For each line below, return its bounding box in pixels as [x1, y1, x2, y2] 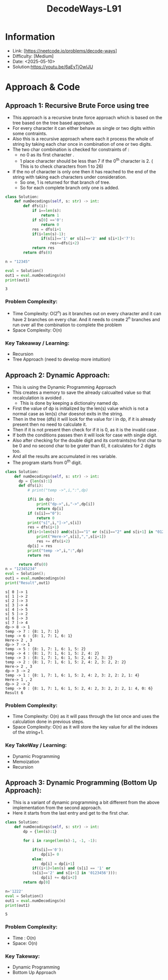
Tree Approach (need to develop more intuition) [12, 356, 111, 362]
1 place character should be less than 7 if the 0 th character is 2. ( [19, 157, 153, 164]
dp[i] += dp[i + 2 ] [40, 875, 77, 880]
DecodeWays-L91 [46, 3, 121, 15]
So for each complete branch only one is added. [19, 184, 119, 190]
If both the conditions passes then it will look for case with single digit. [12, 432, 157, 438]
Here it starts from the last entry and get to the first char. [12, 810, 129, 816]
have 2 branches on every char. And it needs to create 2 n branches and [12, 316, 160, 323]
